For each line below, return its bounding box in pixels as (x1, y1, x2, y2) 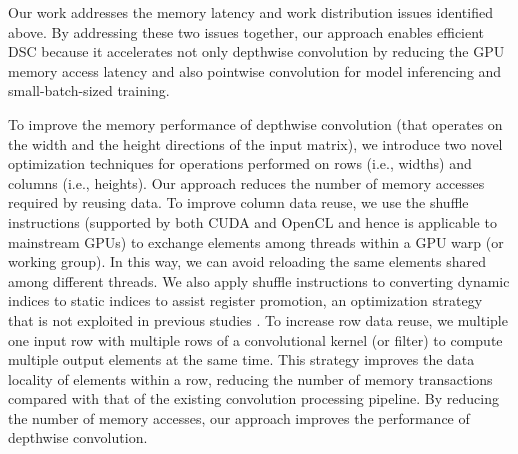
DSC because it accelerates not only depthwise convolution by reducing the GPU (8, 41, 505, 62)
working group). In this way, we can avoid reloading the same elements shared (8, 251, 486, 272)
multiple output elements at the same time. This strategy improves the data (8, 349, 475, 370)
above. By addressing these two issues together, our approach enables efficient (8, 21, 485, 42)
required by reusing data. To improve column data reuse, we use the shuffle (8, 192, 469, 213)
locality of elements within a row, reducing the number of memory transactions (8, 368, 493, 389)
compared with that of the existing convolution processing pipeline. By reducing (8, 388, 499, 409)
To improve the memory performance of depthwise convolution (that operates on (8, 113, 503, 134)
